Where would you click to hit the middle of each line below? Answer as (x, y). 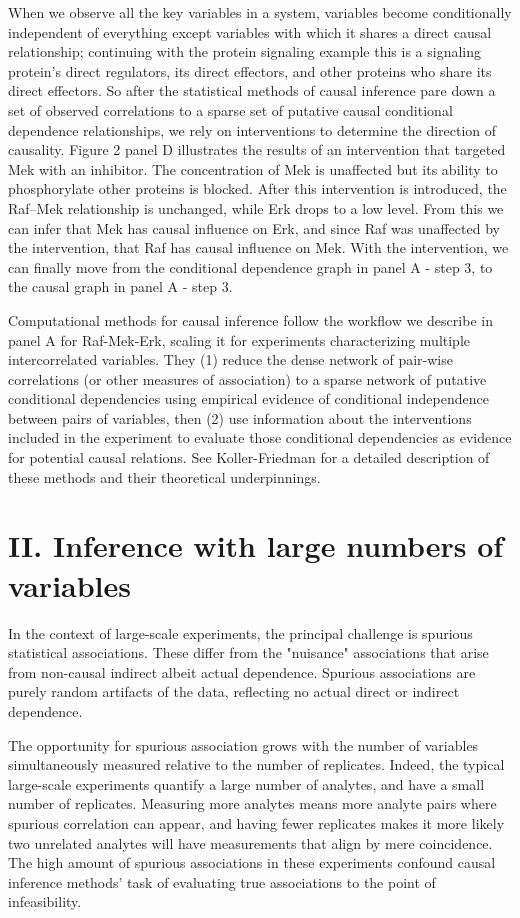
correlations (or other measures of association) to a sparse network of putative (247, 378)
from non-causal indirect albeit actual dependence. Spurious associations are (242, 671)
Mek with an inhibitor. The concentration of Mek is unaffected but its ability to (253, 168)
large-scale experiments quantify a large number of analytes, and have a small (246, 783)
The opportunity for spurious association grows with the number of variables (243, 744)
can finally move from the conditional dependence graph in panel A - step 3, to (250, 266)
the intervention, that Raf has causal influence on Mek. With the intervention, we (258, 247)
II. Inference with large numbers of (256, 545)
